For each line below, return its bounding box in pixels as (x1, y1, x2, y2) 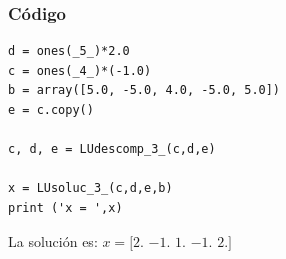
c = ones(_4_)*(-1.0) (8, 63, 152, 78)
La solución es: (8, 230, 98, 251)
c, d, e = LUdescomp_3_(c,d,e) (8, 142, 216, 157)
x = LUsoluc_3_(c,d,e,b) (8, 181, 173, 196)
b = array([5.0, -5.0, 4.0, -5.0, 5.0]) (8, 83, 281, 98)
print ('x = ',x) (8, 200, 123, 215)
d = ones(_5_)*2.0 (8, 44, 130, 59)
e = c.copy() (8, 103, 94, 117)
